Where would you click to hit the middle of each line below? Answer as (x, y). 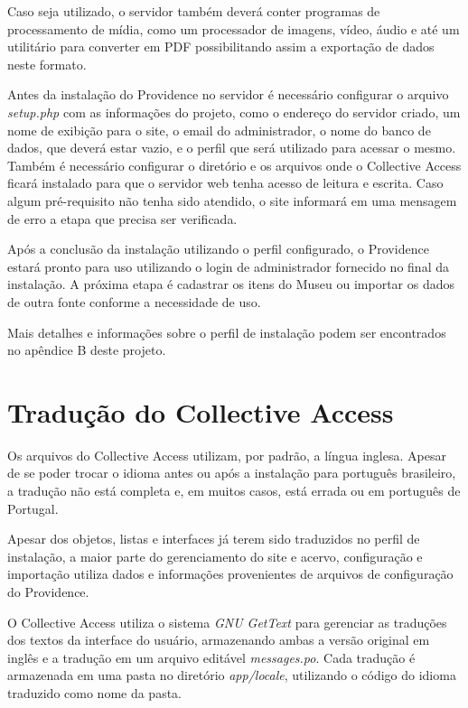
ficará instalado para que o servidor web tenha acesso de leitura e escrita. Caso (225, 183)
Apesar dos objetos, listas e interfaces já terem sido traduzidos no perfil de (214, 539)
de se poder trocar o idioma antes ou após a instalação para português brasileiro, (232, 473)
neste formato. (47, 64)
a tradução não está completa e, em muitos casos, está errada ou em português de (234, 490)
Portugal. (33, 508)
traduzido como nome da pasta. (95, 692)
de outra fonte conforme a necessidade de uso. (134, 301)
